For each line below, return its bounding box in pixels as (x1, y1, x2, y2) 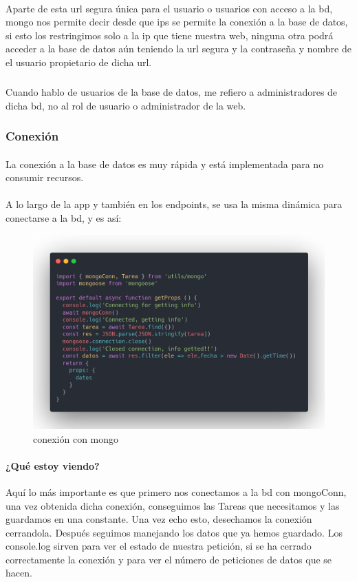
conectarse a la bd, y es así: (6, 210, 122, 225)
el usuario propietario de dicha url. (6, 54, 152, 69)
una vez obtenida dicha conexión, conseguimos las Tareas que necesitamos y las (6, 498, 340, 512)
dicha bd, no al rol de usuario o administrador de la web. (6, 98, 246, 112)
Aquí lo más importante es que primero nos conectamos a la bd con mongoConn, (6, 484, 347, 499)
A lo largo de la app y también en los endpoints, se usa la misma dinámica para (6, 197, 343, 211)
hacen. (6, 565, 32, 580)
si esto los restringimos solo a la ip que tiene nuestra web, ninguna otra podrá (6, 28, 334, 42)
